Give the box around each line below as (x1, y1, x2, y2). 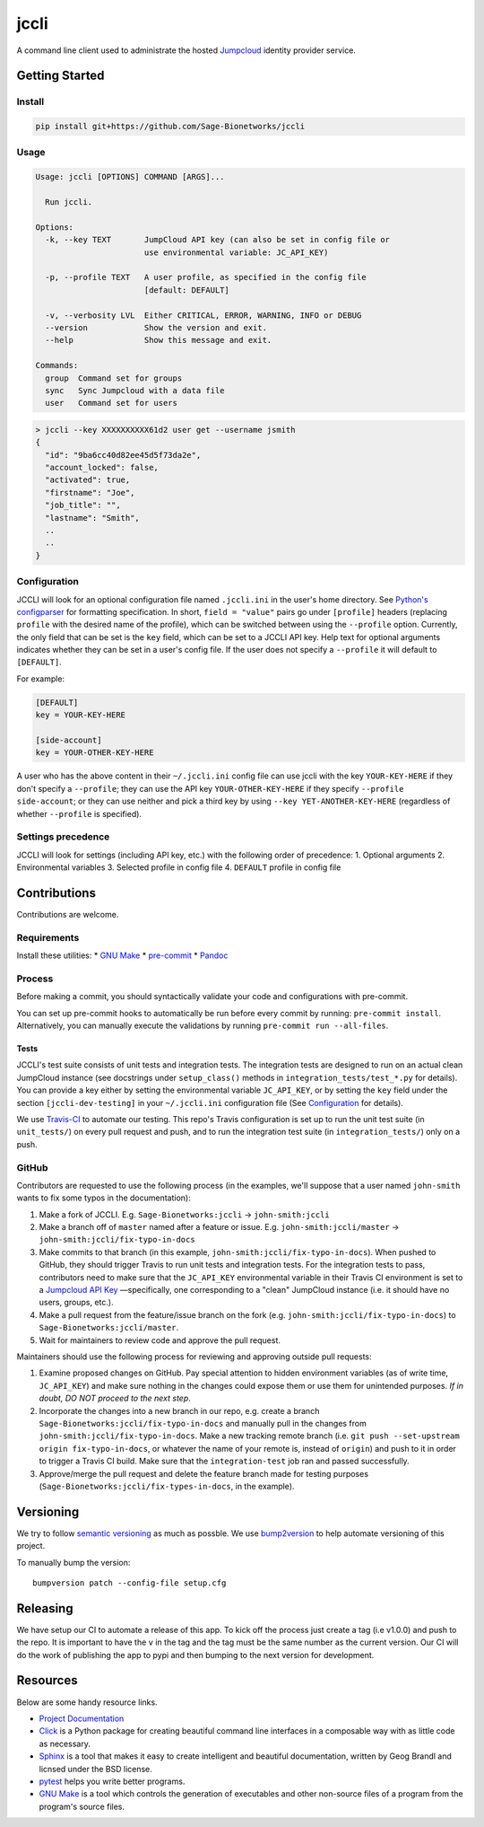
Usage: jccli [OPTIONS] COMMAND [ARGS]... (35, 171, 225, 182)
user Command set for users (45, 398, 178, 408)
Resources (16, 1673, 78, 1688)
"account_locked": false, (45, 462, 159, 473)
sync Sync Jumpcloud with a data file (45, 385, 225, 395)
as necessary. (39, 1738, 91, 1749)
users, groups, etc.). (39, 1297, 114, 1308)
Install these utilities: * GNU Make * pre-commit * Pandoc (16, 950, 229, 961)
